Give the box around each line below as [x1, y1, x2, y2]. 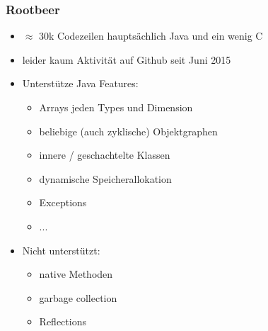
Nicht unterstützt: [22, 242, 100, 257]
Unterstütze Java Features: [22, 76, 139, 91]
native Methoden [39, 267, 113, 281]
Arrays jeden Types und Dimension [39, 100, 193, 114]
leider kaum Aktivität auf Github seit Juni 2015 [22, 52, 231, 67]
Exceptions [39, 195, 87, 210]
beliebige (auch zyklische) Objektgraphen [39, 123, 218, 138]
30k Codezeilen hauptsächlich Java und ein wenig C [39, 28, 263, 43]
